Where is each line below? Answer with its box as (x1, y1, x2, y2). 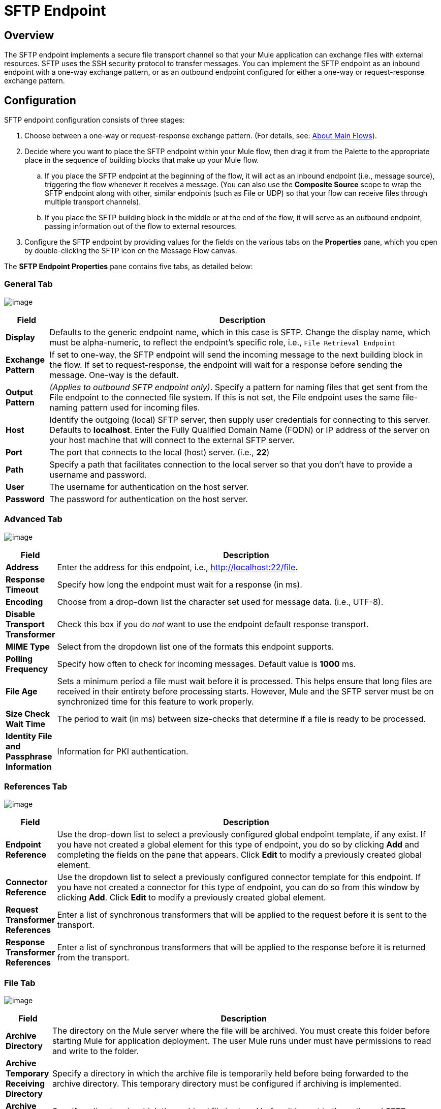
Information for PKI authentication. (57, 746, 188, 756)
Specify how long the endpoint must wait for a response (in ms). (57, 579, 302, 590)
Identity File (6, 731, 52, 741)
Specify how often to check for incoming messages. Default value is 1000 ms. (57, 658, 356, 669)
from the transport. (57, 952, 130, 963)
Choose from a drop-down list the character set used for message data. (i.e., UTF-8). (57, 596, 384, 607)
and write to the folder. (52, 1046, 139, 1057)
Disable (6, 608, 36, 619)
